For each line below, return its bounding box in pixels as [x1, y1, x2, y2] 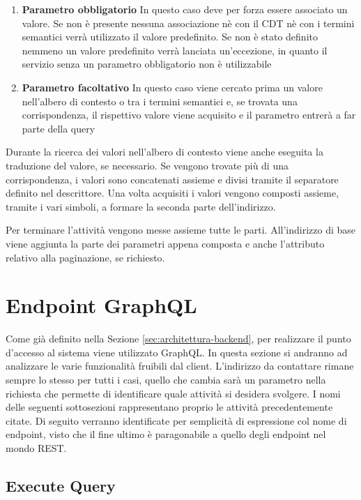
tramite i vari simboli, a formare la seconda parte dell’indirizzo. [6, 199, 276, 213]
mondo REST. [6, 440, 67, 455]
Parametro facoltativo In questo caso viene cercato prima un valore [22, 79, 323, 94]
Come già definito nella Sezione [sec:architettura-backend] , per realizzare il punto [6, 331, 351, 346]
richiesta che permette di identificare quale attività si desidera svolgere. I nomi [6, 386, 341, 400]
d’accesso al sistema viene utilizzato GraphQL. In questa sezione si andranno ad [6, 344, 348, 359]
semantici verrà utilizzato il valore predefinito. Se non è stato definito [22, 29, 318, 44]
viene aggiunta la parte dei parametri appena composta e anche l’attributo [6, 236, 325, 250]
